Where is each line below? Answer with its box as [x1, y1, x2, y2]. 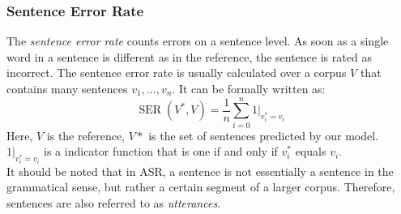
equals [295, 143, 326, 160]
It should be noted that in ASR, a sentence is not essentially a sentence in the [6, 162, 394, 179]
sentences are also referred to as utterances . [6, 195, 221, 212]
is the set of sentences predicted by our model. [148, 126, 379, 143]
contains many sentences [6, 80, 128, 96]
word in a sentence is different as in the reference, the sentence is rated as [6, 48, 372, 65]
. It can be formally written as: [172, 80, 326, 96]
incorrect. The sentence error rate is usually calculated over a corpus [6, 64, 347, 81]
